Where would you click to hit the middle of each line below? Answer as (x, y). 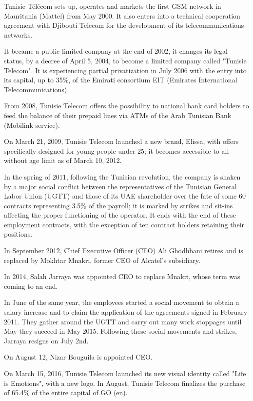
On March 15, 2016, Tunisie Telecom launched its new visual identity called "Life (125, 373)
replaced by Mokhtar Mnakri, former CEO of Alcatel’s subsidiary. (102, 260)
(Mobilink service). (32, 125)
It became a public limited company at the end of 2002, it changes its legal (116, 51)
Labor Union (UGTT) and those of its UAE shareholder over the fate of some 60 (125, 196)
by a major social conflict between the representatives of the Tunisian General (120, 186)
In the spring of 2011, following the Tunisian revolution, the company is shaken (122, 176)
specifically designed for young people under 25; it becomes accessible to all (117, 150)
